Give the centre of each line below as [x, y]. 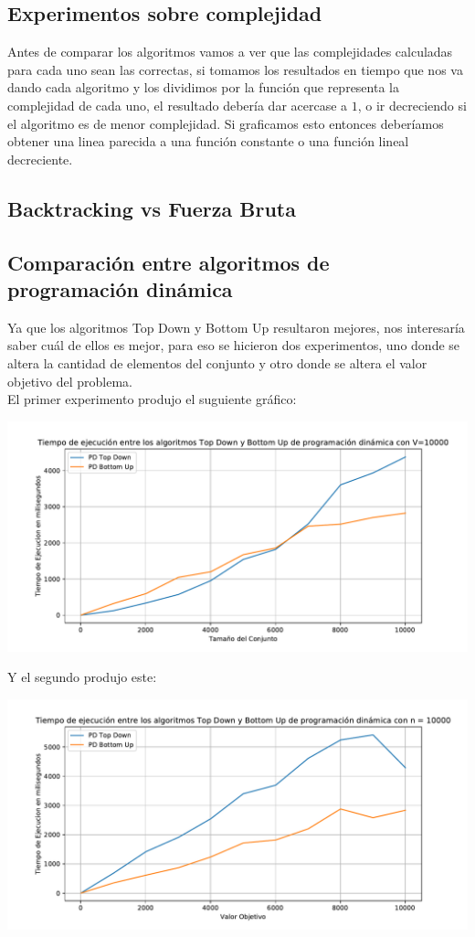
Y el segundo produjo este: [82, 677]
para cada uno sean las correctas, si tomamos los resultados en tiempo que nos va [235, 69]
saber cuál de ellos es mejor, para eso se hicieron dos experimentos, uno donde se [234, 345]
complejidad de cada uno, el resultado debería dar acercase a [178, 105]
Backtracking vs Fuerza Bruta [152, 208]
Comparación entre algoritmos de [169, 262]
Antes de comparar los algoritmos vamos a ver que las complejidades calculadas [230, 52]
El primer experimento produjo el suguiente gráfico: [152, 399]
